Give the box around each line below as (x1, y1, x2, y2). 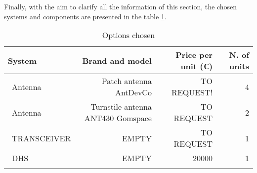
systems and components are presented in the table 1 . (4, 11, 167, 21)
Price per (175, 49, 213, 61)
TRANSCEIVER (12, 132, 71, 144)
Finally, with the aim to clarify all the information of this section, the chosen (4, 1, 237, 11)
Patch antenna (101, 75, 152, 87)
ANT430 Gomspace (84, 112, 152, 124)
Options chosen (102, 29, 155, 41)
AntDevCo (115, 86, 152, 98)
